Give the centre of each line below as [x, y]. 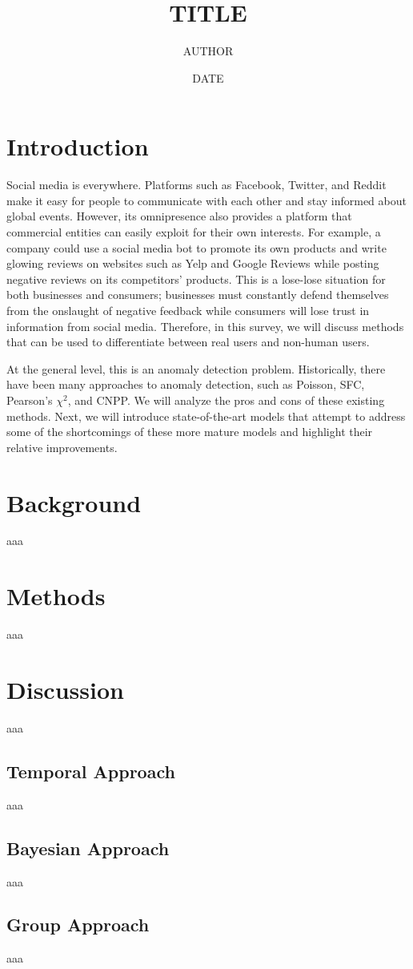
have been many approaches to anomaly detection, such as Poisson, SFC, [186, 384]
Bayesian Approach [88, 848]
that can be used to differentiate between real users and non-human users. [188, 342]
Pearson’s [30, 400]
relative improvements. [62, 447]
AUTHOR [208, 51]
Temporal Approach [91, 771]
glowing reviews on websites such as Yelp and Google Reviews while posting [193, 263]
